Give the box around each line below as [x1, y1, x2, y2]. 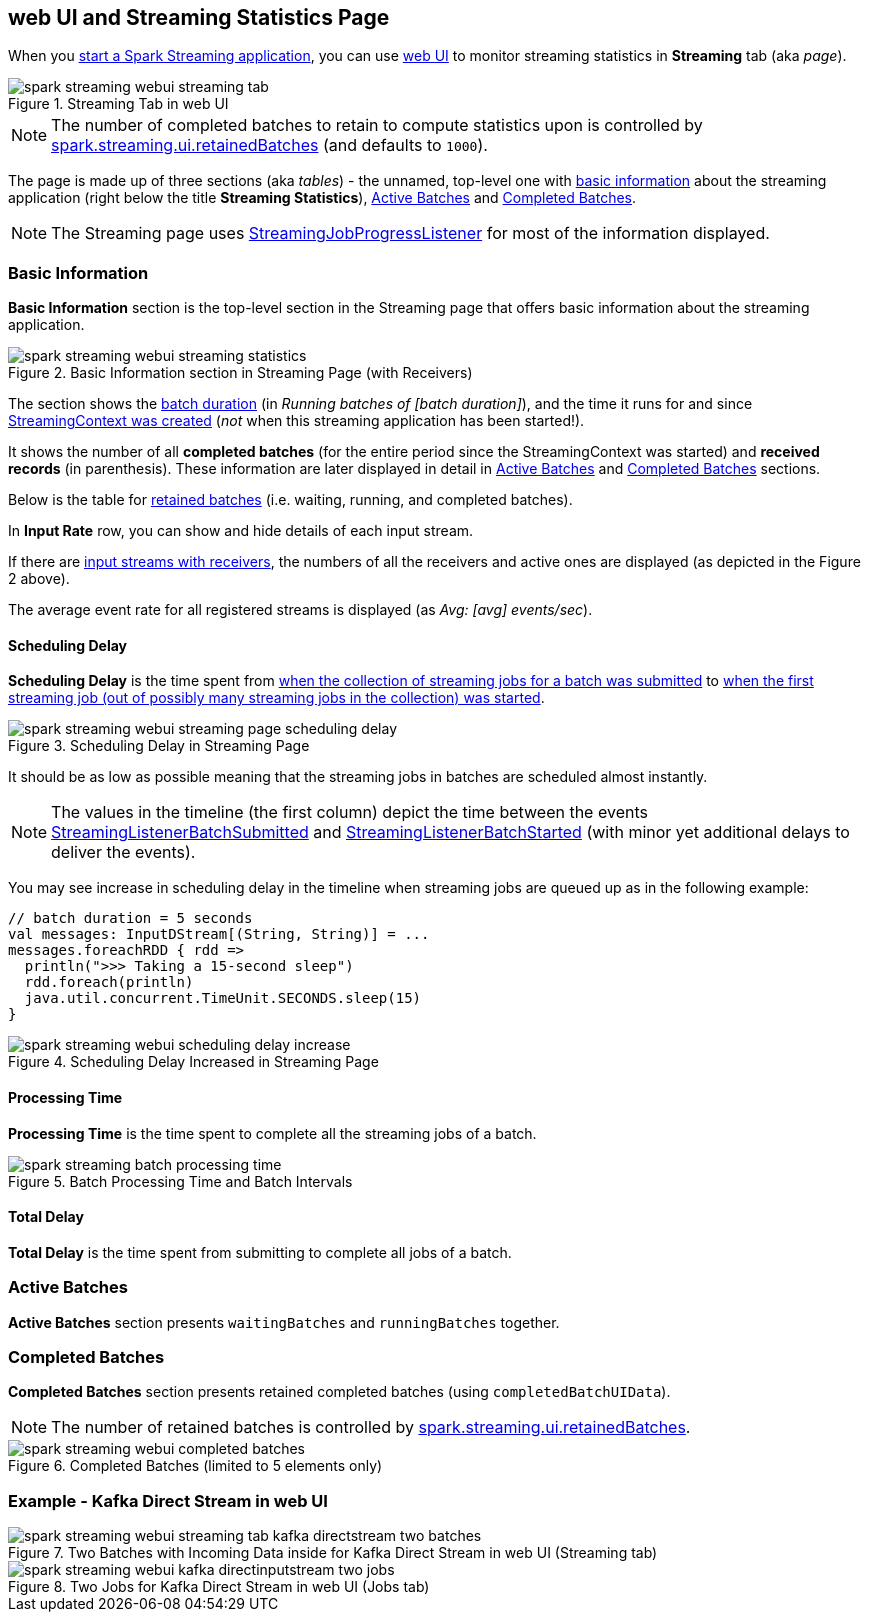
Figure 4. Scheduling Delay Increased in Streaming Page [8, 1053, 379, 1071]
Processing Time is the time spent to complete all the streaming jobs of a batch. [8, 1124, 537, 1142]
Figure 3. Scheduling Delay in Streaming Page [8, 737, 310, 755]
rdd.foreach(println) [24, 974, 194, 991]
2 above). [8, 570, 70, 588]
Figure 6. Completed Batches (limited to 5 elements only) [8, 1457, 383, 1475]
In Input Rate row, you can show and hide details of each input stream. [8, 522, 474, 540]
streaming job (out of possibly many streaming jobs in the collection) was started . [8, 689, 545, 707]
